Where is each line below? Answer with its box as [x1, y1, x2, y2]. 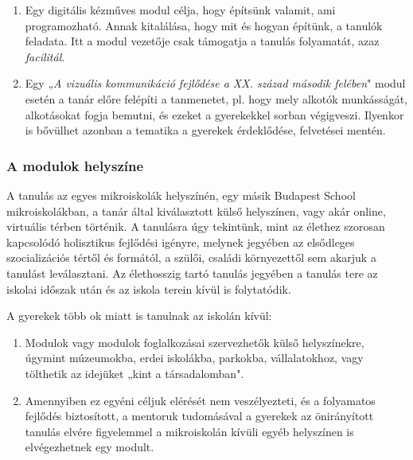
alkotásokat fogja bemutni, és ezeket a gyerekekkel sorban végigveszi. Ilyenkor [25, 106, 404, 123]
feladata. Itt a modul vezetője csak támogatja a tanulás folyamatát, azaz [25, 33, 380, 49]
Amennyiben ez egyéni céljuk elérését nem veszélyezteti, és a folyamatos [25, 392, 376, 408]
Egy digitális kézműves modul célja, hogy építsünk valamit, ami [25, 2, 336, 18]
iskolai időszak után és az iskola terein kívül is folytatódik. [6, 280, 291, 297]
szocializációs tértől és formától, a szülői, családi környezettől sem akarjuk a [6, 249, 376, 266]
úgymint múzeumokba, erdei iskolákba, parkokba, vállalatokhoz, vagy [25, 349, 364, 366]
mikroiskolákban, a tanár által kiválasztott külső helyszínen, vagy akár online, [6, 202, 386, 219]
